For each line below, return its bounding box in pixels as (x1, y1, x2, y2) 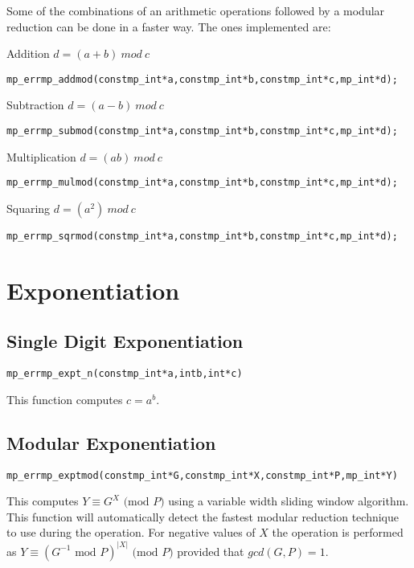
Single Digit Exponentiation (6, 329, 244, 353)
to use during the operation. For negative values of (6, 524, 256, 541)
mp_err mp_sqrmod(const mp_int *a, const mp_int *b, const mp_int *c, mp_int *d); (6, 230, 398, 242)
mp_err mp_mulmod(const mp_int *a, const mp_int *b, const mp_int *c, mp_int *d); (6, 177, 398, 189)
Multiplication (6, 148, 76, 165)
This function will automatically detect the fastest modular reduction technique (6, 508, 399, 525)
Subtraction (6, 96, 64, 113)
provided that (177, 542, 244, 559)
